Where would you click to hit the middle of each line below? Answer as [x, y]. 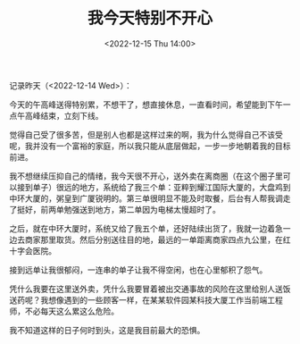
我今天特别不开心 [150, 18]
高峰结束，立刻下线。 [64, 115]
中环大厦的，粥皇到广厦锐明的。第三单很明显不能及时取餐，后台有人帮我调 [146, 198]
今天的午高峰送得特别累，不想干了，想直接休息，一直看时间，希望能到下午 [146, 105]
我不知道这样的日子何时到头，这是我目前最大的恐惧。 [107, 330]
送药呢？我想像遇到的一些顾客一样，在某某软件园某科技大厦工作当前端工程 [146, 299]
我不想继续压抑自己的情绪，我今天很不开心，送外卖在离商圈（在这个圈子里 [146, 176]
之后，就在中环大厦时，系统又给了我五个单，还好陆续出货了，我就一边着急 [146, 228]
